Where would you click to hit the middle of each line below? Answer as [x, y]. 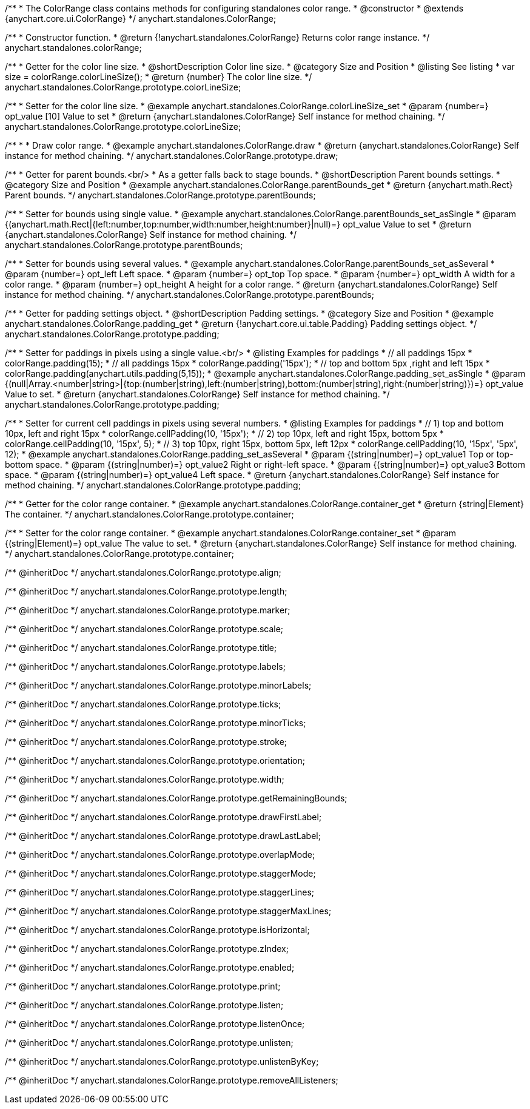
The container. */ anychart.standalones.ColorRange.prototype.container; [149, 514]
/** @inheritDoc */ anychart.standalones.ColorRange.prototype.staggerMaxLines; [168, 911]
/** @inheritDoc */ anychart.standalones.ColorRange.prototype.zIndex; [147, 949]
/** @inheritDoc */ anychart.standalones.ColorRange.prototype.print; [143, 986]
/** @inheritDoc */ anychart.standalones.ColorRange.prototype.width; [145, 779]
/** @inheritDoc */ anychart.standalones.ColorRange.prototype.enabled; [150, 967]
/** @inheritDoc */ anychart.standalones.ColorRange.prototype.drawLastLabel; [163, 836]
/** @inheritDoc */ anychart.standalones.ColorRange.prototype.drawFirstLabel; [163, 817]
